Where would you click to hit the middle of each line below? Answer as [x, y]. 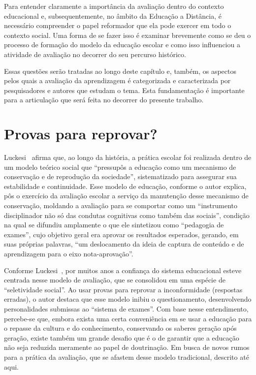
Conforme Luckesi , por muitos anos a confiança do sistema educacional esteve [123, 270]
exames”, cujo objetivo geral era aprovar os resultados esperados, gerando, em [121, 234]
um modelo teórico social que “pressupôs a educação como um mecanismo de [120, 167]
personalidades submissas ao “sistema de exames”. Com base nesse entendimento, [126, 308]
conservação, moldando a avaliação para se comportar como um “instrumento [121, 205]
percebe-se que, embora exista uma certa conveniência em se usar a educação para [128, 318]
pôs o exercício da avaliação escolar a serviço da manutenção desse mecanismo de [126, 196]
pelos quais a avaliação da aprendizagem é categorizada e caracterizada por [117, 80]
